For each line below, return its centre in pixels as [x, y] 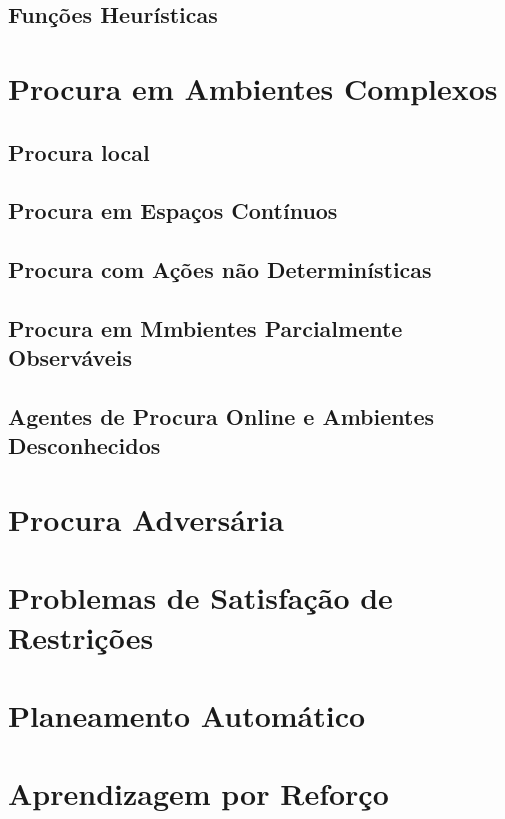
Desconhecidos [84, 445]
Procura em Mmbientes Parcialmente [205, 327]
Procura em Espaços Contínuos [173, 210]
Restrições [81, 636]
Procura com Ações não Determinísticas [220, 269]
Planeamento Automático [187, 714]
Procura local [79, 151]
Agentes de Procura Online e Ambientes [221, 416]
